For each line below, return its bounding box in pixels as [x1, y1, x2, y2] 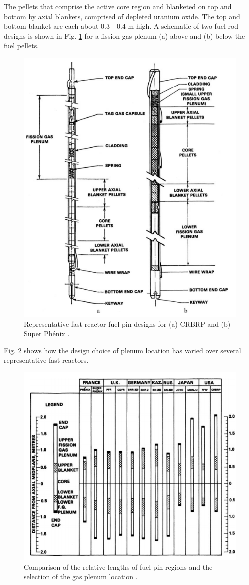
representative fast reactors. [4, 355, 89, 365]
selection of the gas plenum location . [24, 571, 138, 582]
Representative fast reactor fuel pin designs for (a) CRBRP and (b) [24, 318, 231, 329]
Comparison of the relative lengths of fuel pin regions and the [24, 561, 213, 572]
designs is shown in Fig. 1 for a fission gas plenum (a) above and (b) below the [4, 30, 245, 41]
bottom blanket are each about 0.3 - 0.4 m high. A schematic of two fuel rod [4, 21, 239, 31]
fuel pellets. [4, 40, 39, 51]
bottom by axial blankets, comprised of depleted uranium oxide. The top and [4, 11, 240, 21]
